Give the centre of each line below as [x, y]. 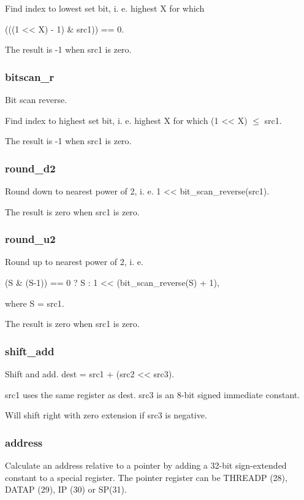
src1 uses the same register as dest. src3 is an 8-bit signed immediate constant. [153, 394]
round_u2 [30, 239]
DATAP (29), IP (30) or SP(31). [66, 489]
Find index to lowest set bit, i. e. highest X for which [105, 8]
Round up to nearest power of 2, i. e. [74, 262]
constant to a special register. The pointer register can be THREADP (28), [146, 477]
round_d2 [30, 168]
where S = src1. [35, 303]
